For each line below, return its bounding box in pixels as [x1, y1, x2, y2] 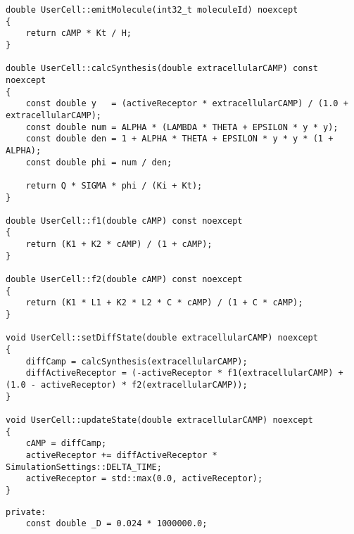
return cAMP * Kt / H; [25, 28, 132, 39]
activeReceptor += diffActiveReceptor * [25, 450, 217, 460]
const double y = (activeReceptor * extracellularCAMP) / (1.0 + [25, 98, 348, 109]
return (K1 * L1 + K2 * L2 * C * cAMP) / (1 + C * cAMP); [25, 298, 303, 308]
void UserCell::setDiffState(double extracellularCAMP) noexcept [6, 333, 318, 343]
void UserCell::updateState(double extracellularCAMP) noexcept [6, 414, 313, 425]
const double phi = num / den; [25, 157, 172, 167]
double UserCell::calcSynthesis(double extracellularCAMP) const [6, 63, 318, 74]
